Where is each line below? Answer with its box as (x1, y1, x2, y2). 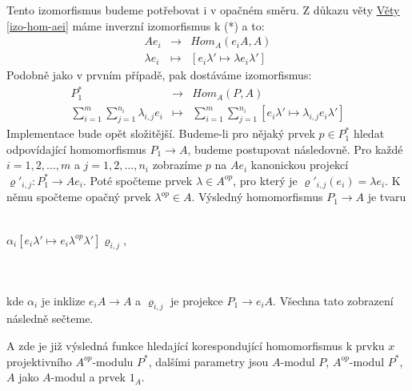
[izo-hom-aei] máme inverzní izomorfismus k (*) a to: (6, 17, 265, 34)
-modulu (92, 353, 134, 369)
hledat (353, 125, 385, 142)
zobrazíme (152, 156, 202, 173)
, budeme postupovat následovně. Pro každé (187, 140, 403, 157)
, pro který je (233, 171, 298, 188)
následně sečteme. (6, 310, 94, 327)
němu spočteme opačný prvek (6, 188, 151, 205)
